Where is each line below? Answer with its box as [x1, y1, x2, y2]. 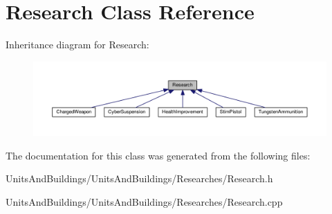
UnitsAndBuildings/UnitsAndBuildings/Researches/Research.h [6, 171, 273, 186]
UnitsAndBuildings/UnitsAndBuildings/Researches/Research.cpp [6, 194, 283, 208]
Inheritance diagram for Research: [6, 37, 149, 52]
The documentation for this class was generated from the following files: [6, 148, 311, 162]
